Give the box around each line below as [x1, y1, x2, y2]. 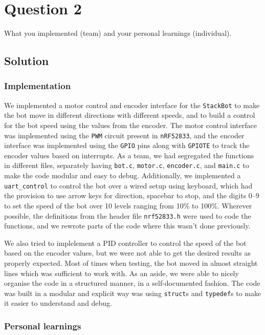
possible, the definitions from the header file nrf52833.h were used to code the [4, 210, 251, 221]
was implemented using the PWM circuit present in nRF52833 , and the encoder [4, 130, 245, 140]
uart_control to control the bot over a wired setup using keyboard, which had [4, 180, 253, 191]
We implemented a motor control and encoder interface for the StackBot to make [4, 99, 260, 110]
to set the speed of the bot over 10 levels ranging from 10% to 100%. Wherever [4, 200, 252, 211]
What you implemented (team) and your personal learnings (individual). [4, 28, 232, 38]
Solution [4, 53, 49, 69]
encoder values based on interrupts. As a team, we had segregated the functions [4, 150, 254, 160]
